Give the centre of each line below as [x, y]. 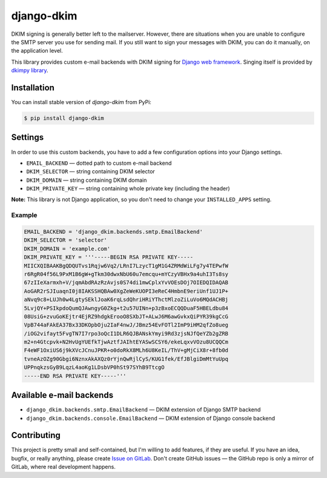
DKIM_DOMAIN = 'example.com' [67, 249]
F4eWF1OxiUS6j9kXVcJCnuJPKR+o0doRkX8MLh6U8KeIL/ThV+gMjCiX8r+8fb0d [126, 350]
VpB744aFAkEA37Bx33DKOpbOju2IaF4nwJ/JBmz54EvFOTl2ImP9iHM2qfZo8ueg [126, 325]
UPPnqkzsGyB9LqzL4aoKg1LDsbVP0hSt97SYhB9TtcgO [94, 367]
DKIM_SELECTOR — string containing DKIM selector [91, 171]
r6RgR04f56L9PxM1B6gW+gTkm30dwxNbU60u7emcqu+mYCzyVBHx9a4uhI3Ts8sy [126, 274]
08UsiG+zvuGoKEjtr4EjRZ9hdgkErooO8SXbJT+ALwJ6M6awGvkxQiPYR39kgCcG [126, 316]
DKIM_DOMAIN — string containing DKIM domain [87, 180]
